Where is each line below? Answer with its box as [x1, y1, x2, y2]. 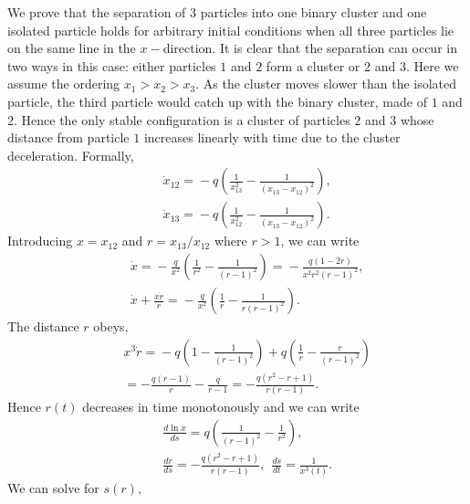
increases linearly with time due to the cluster [143, 128, 401, 147]
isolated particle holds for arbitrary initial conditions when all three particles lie [7, 20, 454, 39]
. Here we [405, 56, 459, 75]
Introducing [7, 231, 73, 250]
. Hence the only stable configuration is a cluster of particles [14, 110, 350, 129]
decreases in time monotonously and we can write [82, 397, 360, 416]
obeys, [93, 317, 129, 336]
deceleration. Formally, [7, 145, 134, 164]
